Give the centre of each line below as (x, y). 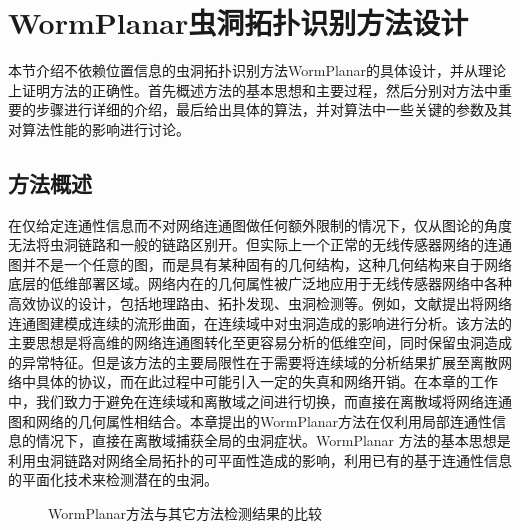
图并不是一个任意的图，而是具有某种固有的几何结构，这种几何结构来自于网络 (260, 263)
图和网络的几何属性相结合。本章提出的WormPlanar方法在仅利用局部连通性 (250, 420)
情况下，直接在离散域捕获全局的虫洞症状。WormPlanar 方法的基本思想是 (273, 440)
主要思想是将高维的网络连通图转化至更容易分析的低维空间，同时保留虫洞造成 (260, 342)
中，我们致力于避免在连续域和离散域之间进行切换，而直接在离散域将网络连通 (260, 401)
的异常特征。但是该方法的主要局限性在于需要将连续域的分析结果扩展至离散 (253, 361)
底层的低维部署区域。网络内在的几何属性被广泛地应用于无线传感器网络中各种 (260, 283)
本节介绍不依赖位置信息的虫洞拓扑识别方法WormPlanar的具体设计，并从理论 (257, 70)
